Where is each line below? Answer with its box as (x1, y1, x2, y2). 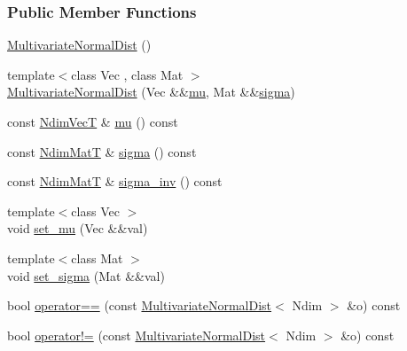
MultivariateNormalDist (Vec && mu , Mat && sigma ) (7, 82, 295, 101)
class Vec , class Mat (71, 65, 184, 83)
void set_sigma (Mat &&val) (7, 266, 165, 285)
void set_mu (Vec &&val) (7, 219, 148, 238)
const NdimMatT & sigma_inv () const (7, 172, 223, 191)
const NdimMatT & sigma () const (7, 142, 197, 160)
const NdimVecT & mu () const (7, 113, 178, 130)
